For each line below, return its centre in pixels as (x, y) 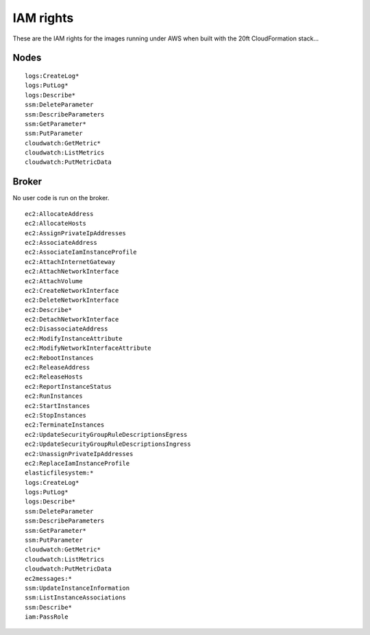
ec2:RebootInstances (59, 358)
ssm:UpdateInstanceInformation (77, 588)
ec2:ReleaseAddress (58, 368)
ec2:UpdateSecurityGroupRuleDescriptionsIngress (108, 444)
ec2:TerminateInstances (65, 425)
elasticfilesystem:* (59, 473)
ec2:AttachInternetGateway (70, 262)
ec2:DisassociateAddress (66, 329)
